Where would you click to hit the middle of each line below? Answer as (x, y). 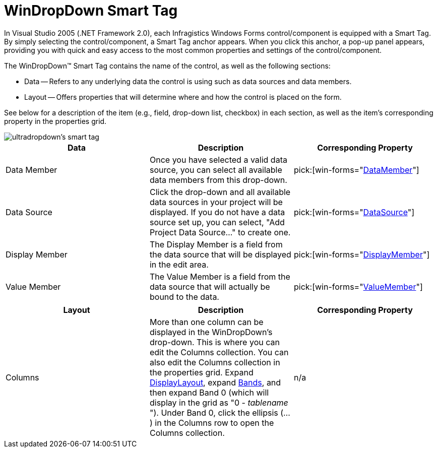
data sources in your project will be (216, 202)
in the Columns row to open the (214, 423)
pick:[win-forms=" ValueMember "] (358, 286)
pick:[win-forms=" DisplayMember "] (362, 254)
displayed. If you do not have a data (217, 212)
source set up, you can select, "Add (217, 222)
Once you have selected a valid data (218, 159)
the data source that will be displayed (220, 254)
